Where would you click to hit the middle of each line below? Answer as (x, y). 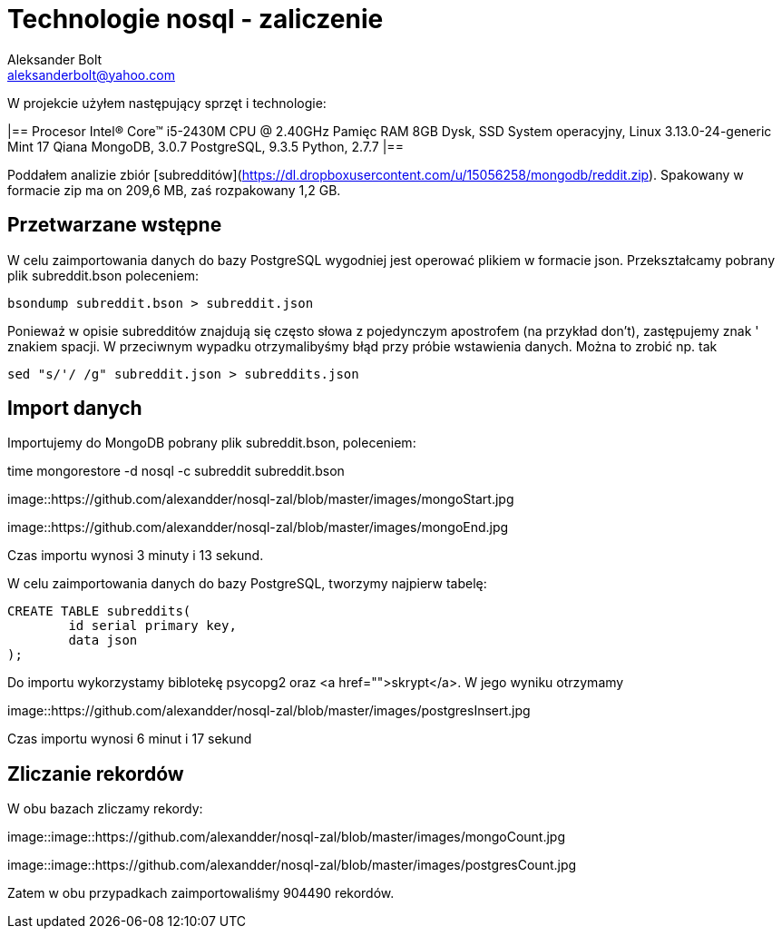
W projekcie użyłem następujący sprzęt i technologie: (167, 103)
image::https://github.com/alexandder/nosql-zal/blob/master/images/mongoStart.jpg (261, 499)
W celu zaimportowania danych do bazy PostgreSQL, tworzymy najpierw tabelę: (247, 584)
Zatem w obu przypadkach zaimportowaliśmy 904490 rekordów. (201, 893)
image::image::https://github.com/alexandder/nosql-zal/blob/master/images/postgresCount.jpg (292, 865)
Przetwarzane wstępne (115, 225)
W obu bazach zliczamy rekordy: (105, 809)
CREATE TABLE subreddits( (99, 611)
